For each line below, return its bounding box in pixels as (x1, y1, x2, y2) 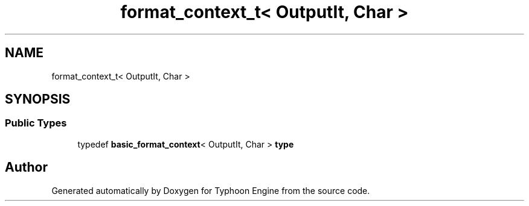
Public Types (5, 117, 67, 130)
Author (5, 160, 48, 175)
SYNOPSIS (5, 92, 71, 107)
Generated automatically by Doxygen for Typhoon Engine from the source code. (51, 185, 370, 196)
